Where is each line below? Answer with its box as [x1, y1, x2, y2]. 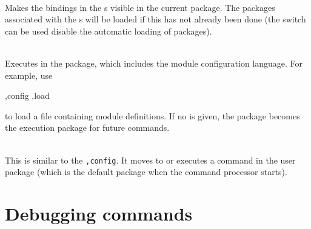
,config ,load [5, 89, 50, 102]
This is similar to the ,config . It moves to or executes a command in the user [5, 153, 296, 166]
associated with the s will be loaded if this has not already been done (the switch [5, 13, 306, 25]
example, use [5, 68, 53, 81]
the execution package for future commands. [5, 121, 170, 134]
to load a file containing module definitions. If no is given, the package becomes [5, 109, 300, 122]
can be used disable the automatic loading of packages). [5, 24, 212, 37]
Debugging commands [5, 201, 193, 225]
